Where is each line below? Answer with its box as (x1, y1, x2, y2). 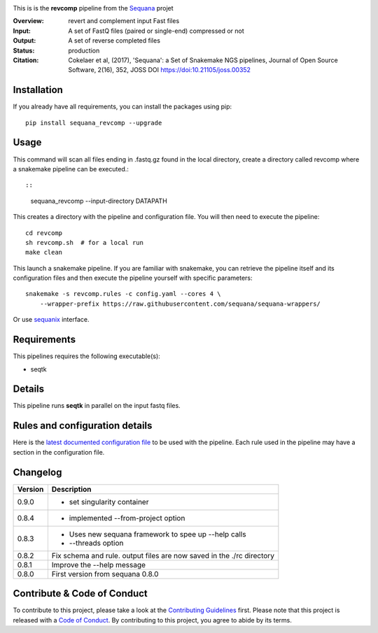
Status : (13, 46, 35, 55)
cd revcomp (25, 229, 63, 237)
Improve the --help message (51, 560, 146, 569)
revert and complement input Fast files (68, 17, 180, 25)
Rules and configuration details (13, 420, 153, 432)
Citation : (13, 56, 39, 64)
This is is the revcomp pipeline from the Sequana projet (13, 4, 174, 12)
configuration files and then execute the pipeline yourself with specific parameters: (13, 273, 253, 283)
